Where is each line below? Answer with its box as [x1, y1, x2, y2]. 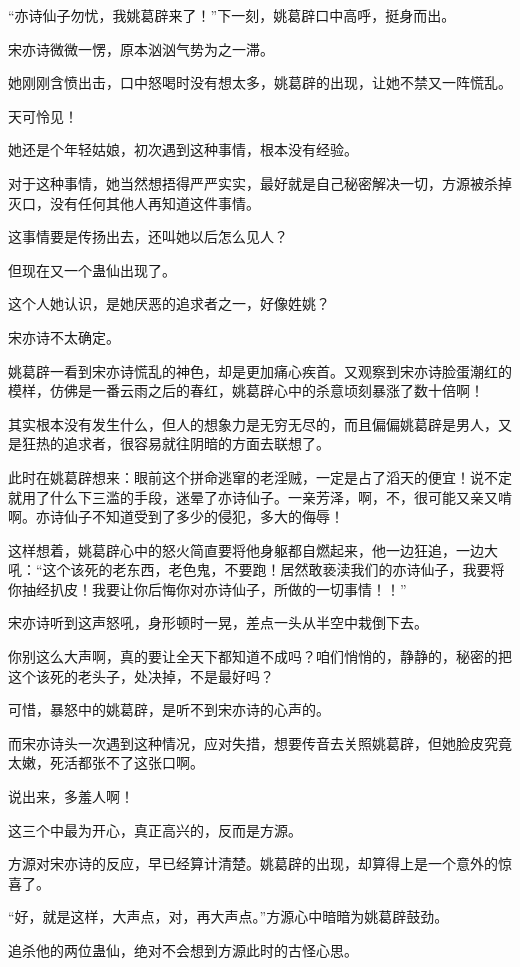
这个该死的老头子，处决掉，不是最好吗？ [8, 665, 274, 686]
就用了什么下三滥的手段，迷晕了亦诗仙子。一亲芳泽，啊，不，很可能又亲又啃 [8, 486, 512, 507]
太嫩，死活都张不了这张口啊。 [8, 752, 204, 773]
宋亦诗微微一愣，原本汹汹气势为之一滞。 [8, 38, 274, 59]
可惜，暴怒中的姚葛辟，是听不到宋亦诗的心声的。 [8, 699, 330, 720]
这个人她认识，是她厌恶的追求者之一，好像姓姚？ [8, 293, 330, 314]
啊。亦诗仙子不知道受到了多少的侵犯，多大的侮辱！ [8, 506, 344, 527]
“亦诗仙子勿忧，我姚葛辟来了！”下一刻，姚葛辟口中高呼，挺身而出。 [8, 5, 456, 25]
